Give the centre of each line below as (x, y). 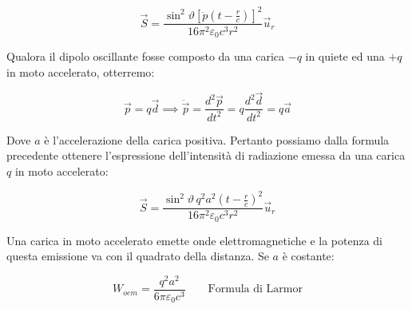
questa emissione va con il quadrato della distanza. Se (138, 256)
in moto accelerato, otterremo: (81, 71)
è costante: (308, 256)
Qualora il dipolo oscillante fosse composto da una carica (146, 55)
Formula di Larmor (255, 289)
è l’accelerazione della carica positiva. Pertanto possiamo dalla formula (217, 139)
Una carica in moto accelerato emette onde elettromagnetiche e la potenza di (194, 240)
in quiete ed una (345, 55)
